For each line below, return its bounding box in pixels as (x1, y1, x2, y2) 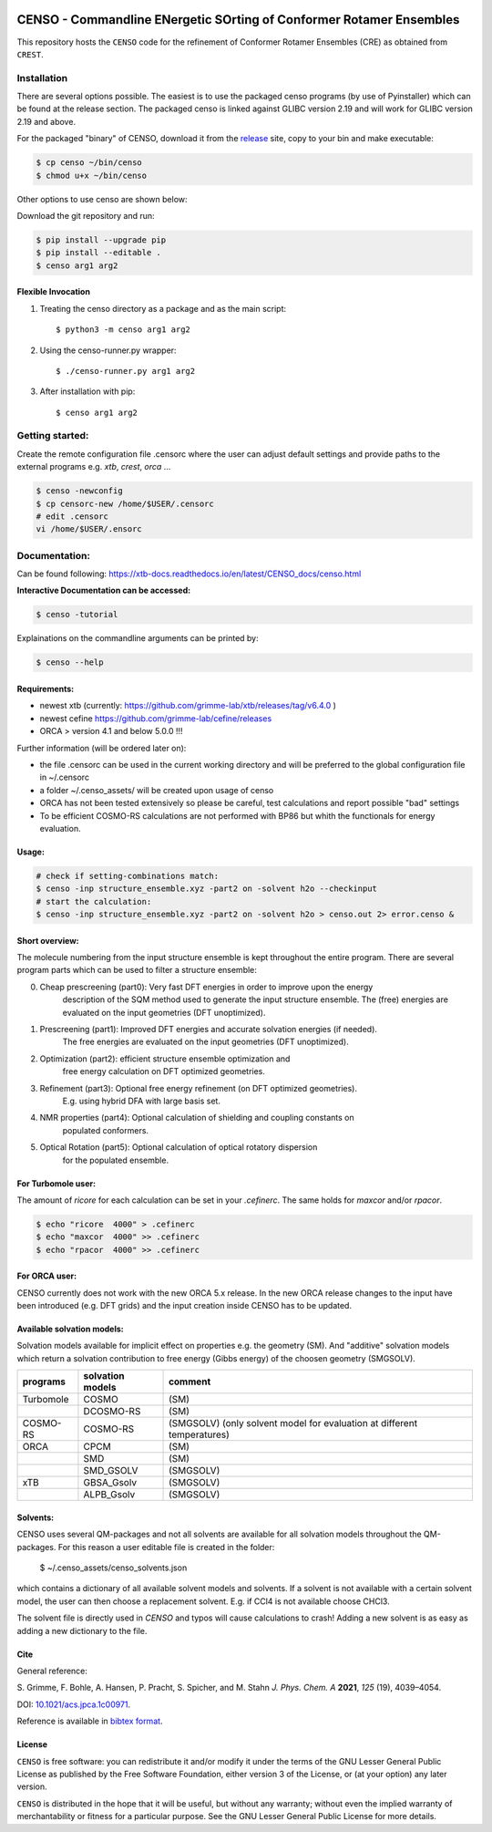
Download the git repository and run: (16, 210, 155, 221)
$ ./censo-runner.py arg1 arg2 (56, 366, 196, 376)
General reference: (16, 1665, 88, 1676)
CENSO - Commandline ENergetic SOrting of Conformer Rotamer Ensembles (16, 12, 460, 27)
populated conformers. (62, 1124, 149, 1135)
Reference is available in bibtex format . (16, 1715, 163, 1727)
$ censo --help (36, 657, 104, 668)
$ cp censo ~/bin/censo (36, 158, 143, 168)
